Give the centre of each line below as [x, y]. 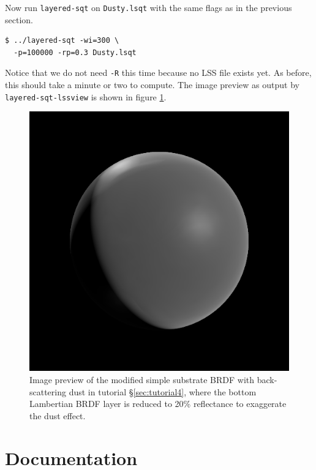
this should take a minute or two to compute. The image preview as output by [152, 85]
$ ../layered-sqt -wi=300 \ [62, 41]
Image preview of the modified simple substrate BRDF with [142, 379]
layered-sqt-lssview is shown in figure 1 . [86, 96]
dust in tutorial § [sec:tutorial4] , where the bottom [163, 391]
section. [19, 19]
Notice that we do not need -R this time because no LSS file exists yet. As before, [158, 73]
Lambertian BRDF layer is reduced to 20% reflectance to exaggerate [158, 404]
